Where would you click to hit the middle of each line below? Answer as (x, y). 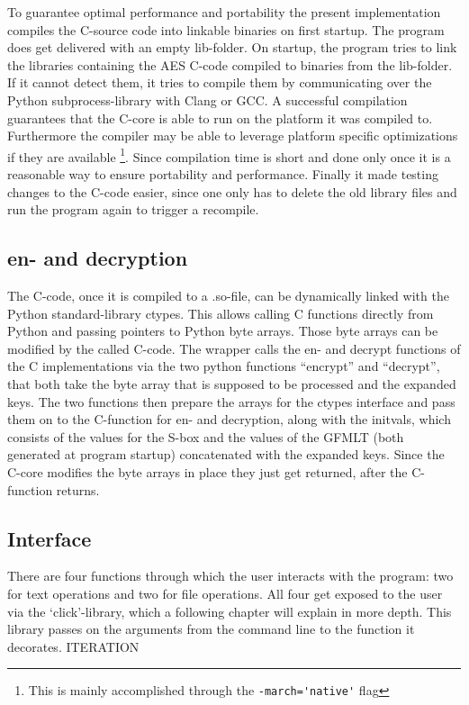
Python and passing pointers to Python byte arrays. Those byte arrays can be (223, 331)
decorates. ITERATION (73, 646)
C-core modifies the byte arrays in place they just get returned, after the (207, 471)
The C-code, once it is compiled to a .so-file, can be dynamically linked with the (228, 295)
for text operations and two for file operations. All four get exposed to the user (225, 593)
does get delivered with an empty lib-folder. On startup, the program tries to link (232, 47)
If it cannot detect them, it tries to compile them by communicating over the (220, 82)
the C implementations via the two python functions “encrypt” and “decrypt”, (224, 366)
